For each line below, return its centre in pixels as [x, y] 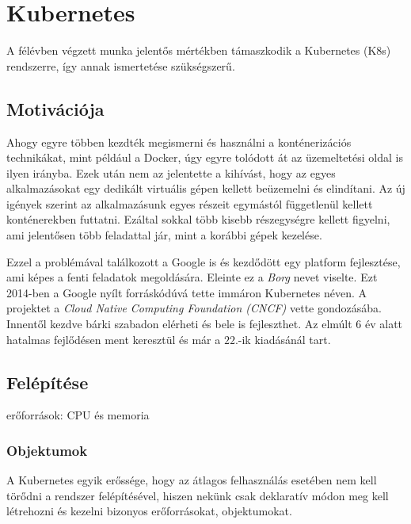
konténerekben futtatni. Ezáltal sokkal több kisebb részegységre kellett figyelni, [198, 219]
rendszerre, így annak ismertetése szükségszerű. [121, 65]
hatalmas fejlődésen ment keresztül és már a [114, 339]
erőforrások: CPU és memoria [78, 415]
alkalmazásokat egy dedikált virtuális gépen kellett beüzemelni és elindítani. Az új [206, 188]
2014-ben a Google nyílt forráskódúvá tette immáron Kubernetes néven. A [187, 292]
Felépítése [48, 382]
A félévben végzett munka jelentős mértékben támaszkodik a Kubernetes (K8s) [199, 50]
